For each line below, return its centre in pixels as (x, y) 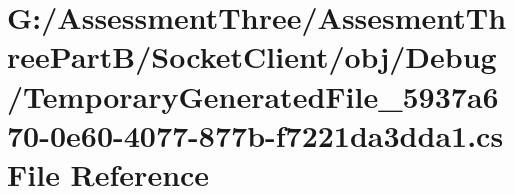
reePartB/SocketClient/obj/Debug (252, 56)
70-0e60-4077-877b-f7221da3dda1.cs (255, 134)
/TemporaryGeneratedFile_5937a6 (253, 95)
